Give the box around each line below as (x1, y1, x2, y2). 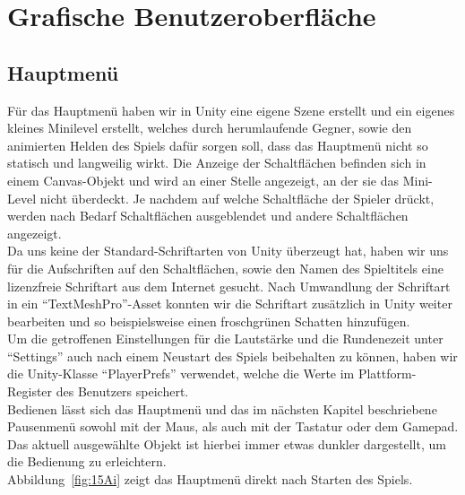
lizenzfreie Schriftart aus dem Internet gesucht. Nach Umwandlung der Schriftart (7, 276, 451, 295)
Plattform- (357, 364, 417, 383)
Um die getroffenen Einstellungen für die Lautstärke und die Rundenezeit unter (7, 329, 443, 348)
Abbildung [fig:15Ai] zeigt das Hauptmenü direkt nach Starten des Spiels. (7, 470, 413, 489)
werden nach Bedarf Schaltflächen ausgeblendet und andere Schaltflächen (7, 206, 409, 225)
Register (7, 382, 53, 401)
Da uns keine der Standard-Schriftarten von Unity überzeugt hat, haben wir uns (7, 241, 449, 260)
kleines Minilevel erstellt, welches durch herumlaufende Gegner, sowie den (7, 118, 412, 137)
